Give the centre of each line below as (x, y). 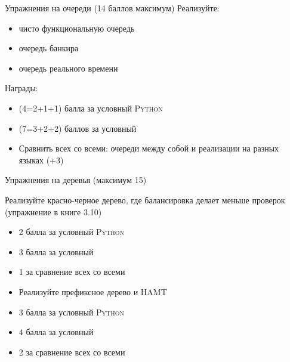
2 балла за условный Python (72, 232)
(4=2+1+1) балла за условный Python (91, 108)
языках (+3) (41, 160)
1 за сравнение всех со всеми (72, 272)
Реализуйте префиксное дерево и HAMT (93, 291)
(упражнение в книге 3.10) (53, 211)
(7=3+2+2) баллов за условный (78, 128)
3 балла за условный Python (72, 312)
